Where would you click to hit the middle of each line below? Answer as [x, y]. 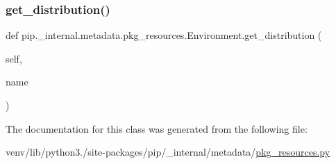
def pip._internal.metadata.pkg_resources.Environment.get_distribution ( [164, 35]
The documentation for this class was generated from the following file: [157, 128]
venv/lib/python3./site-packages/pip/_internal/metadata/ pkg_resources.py [168, 152]
